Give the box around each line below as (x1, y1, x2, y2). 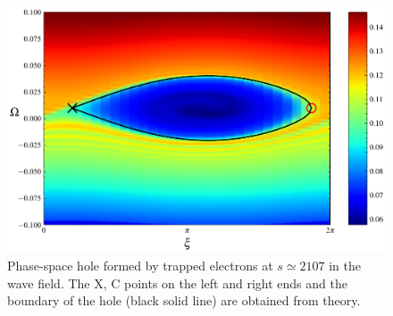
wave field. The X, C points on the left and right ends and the (7, 273, 347, 292)
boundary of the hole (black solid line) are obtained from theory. (7, 291, 361, 310)
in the (329, 255, 361, 274)
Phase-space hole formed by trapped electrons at (7, 255, 273, 274)
